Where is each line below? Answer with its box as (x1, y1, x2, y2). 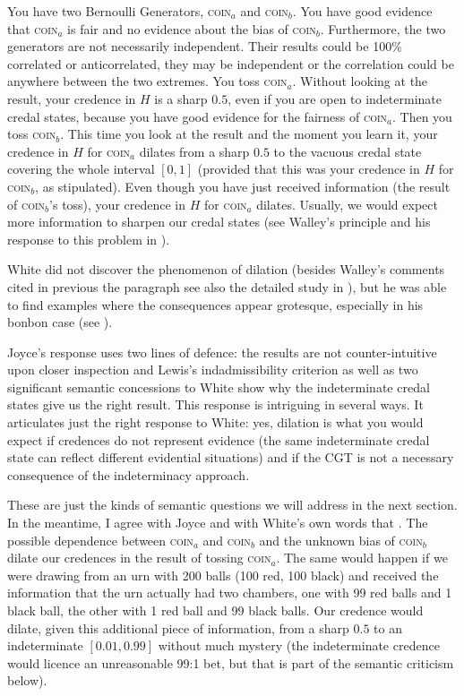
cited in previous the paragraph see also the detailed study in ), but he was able (7, 277, 447, 296)
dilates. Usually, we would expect (256, 194, 438, 213)
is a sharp (154, 89, 208, 107)
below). (7, 671, 47, 690)
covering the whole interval (7, 159, 155, 178)
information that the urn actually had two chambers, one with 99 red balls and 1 (7, 583, 452, 602)
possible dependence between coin (7, 530, 193, 549)
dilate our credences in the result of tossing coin (7, 548, 271, 567)
